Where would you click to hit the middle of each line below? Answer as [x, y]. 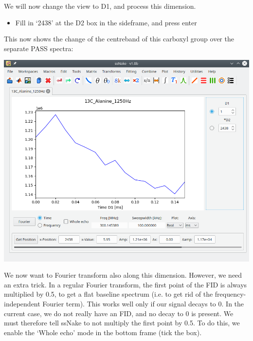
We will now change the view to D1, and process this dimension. [100, 6]
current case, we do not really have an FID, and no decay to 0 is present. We [119, 313]
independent [22, 303]
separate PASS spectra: [39, 48]
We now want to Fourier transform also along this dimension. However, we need [123, 275]
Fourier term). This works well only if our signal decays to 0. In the [143, 303]
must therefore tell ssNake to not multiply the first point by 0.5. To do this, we [122, 323]
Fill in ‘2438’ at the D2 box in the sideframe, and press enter [106, 22]
